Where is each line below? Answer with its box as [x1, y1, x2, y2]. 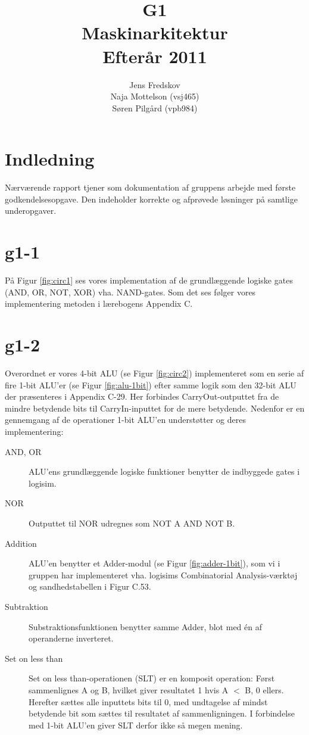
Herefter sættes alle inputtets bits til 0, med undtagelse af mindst [29, 695, 268, 708]
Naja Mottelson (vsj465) [110, 90, 199, 102]
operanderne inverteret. [29, 632, 114, 644]
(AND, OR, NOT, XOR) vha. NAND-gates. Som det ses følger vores [5, 285, 256, 298]
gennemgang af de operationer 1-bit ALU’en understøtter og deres [5, 413, 246, 426]
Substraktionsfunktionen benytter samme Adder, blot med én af [29, 620, 262, 633]
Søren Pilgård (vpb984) [112, 101, 198, 114]
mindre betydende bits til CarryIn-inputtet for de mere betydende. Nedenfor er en [5, 401, 305, 414]
